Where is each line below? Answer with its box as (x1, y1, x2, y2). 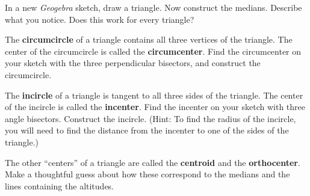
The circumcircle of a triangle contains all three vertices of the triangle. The (5, 33, 293, 46)
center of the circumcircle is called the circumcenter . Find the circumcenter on (5, 44, 302, 57)
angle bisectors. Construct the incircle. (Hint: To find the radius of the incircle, (5, 112, 296, 124)
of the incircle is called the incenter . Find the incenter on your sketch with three (5, 100, 305, 113)
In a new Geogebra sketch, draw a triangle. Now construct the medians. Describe (5, 1, 302, 13)
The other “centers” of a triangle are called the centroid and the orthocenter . (5, 156, 300, 168)
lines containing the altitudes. (5, 179, 114, 192)
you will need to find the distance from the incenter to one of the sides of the (5, 124, 289, 136)
